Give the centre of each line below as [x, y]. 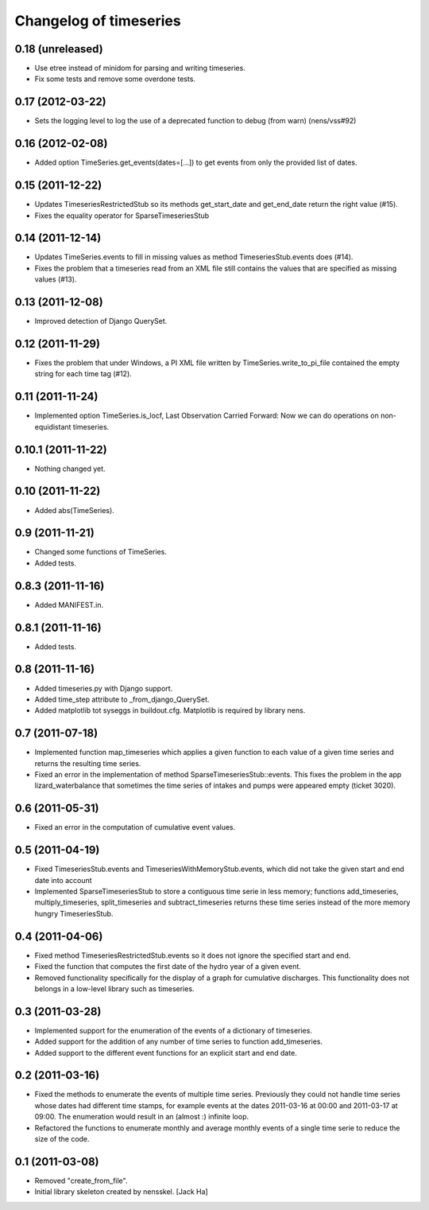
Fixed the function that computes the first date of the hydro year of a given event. [168, 967]
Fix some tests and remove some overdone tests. [115, 79]
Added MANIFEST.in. [69, 605]
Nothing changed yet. [70, 469]
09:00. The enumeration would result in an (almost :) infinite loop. [142, 1117]
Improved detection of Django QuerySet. [101, 321]
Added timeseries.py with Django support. [104, 688]
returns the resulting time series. [88, 763]
